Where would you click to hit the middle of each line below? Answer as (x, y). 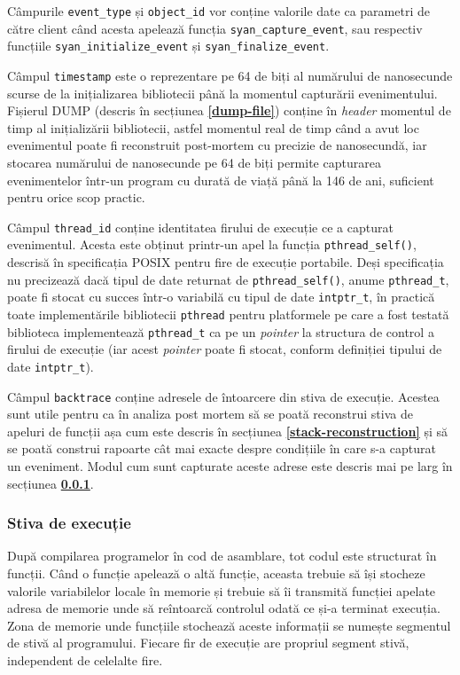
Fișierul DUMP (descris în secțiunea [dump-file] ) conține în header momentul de (229, 110)
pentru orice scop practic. (76, 197)
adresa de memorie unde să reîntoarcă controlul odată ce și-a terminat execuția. (224, 608)
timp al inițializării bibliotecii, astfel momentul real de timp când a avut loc (213, 127)
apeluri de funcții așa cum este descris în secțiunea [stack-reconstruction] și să (228, 431)
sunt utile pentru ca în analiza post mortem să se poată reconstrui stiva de (210, 414)
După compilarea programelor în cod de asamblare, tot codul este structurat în (222, 556)
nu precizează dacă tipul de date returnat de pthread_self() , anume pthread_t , (228, 279)
